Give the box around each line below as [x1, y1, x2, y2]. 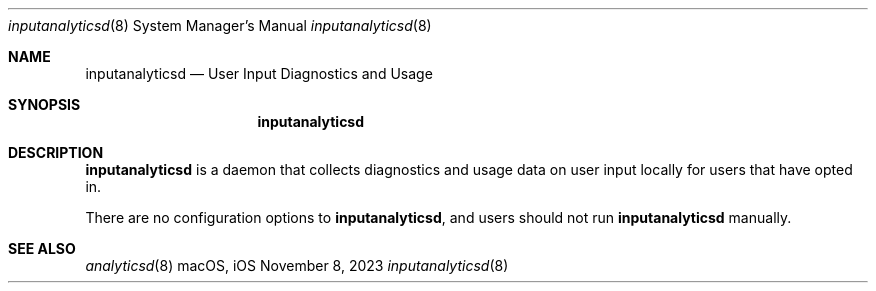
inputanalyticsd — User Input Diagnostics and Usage [85, 65, 433, 82]
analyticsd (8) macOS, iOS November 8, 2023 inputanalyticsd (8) [85, 257, 509, 274]
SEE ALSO [8, 240, 76, 257]
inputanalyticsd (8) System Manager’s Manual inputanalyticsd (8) [8, 17, 432, 34]
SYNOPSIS [8, 96, 81, 113]
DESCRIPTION [8, 144, 104, 161]
